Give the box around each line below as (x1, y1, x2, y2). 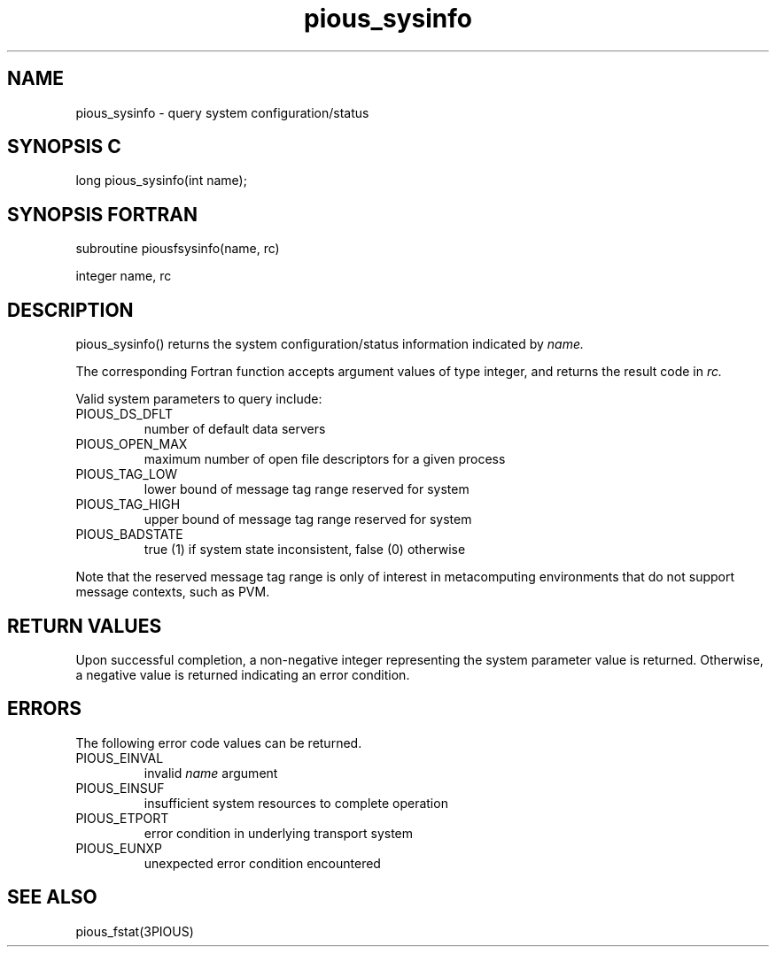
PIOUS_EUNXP (75, 840, 162, 856)
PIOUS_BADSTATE (75, 527, 183, 542)
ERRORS (7, 697, 82, 720)
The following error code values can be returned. (75, 735, 362, 750)
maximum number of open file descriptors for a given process (144, 451, 506, 467)
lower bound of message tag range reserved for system (144, 481, 469, 497)
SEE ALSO (7, 886, 97, 909)
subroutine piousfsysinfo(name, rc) (75, 241, 280, 257)
